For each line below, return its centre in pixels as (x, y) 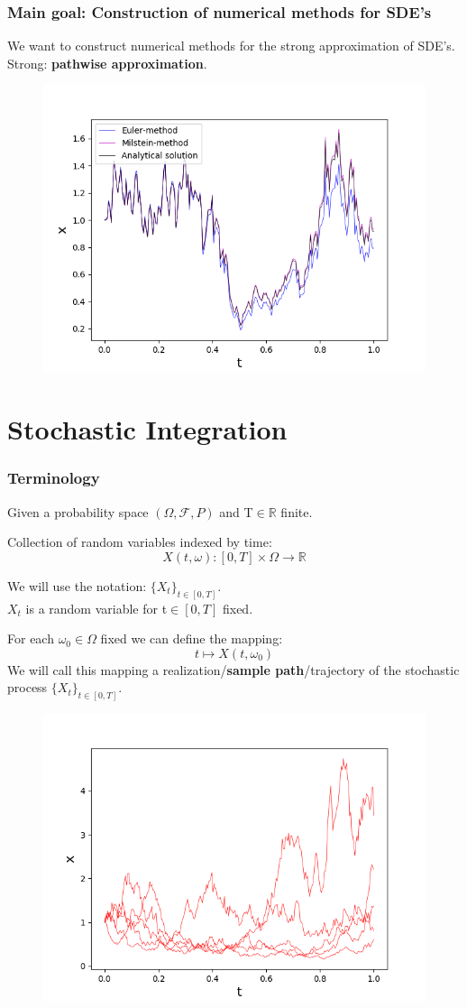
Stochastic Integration (147, 429)
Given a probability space (78, 511)
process (27, 687)
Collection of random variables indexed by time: (140, 542)
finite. (297, 511)
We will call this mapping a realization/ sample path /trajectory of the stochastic (233, 669)
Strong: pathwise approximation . (107, 63)
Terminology (54, 478)
